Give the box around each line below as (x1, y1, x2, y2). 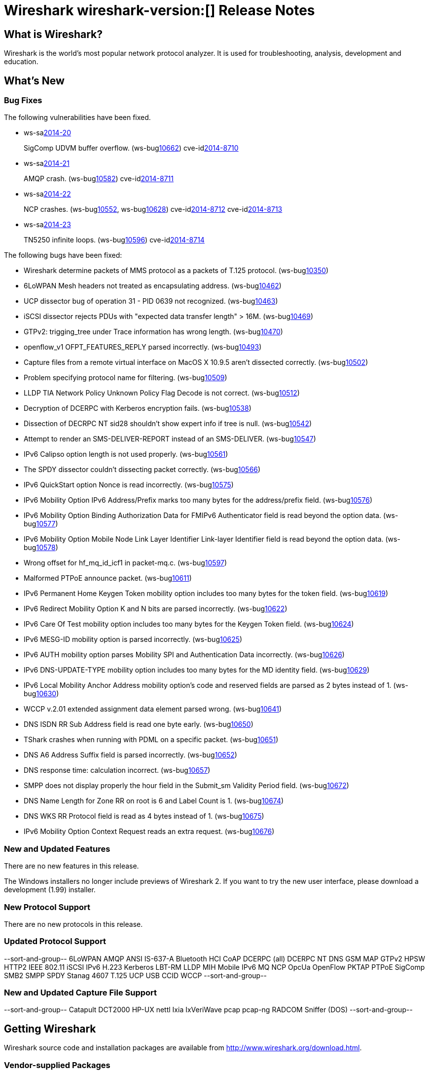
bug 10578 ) (24, 543, 58, 552)
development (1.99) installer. (4, 885, 96, 894)
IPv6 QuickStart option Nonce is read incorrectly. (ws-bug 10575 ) (24, 480, 234, 489)
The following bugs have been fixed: (4, 251, 122, 260)
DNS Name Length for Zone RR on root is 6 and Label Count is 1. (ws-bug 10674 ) (24, 796, 284, 805)
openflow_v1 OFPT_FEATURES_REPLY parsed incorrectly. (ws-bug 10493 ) (24, 343, 262, 352)
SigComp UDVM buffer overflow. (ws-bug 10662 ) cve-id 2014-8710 (24, 144, 239, 153)
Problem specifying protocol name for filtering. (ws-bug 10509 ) (24, 373, 227, 382)
